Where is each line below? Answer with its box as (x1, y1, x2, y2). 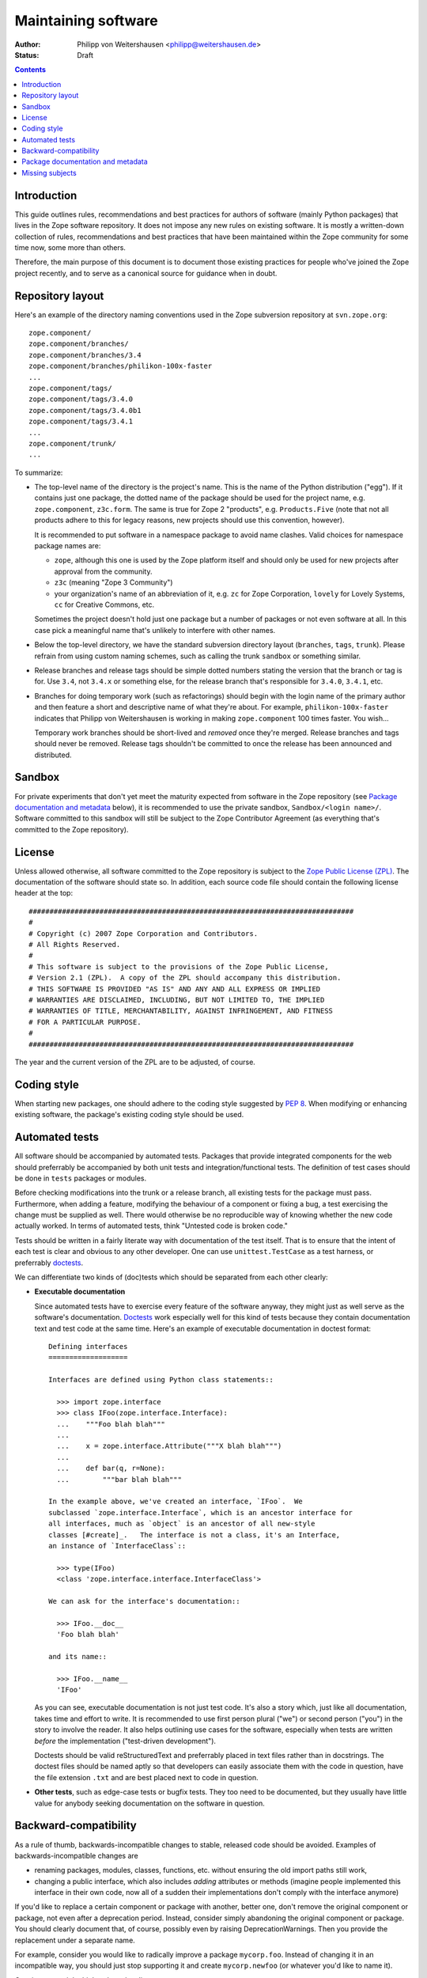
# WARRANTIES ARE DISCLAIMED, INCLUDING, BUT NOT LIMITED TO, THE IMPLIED (28, 995, 325, 1004)
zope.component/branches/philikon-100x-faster (28, 362, 213, 371)
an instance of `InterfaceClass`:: (48, 1541, 187, 1550)
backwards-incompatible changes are (14, 1851, 138, 1860)
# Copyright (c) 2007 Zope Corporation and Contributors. (28, 929, 259, 938)
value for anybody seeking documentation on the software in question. (34, 1798, 265, 1808)
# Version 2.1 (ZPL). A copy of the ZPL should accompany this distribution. (28, 973, 342, 983)
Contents (14, 65, 47, 74)
